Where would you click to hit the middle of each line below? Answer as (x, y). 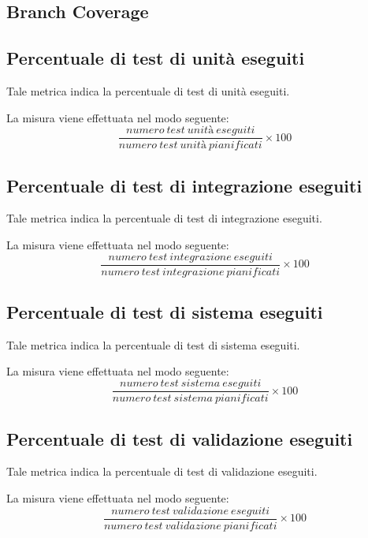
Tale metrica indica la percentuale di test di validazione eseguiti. (162, 471)
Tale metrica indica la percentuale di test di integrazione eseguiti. (164, 218)
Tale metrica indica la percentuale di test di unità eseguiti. (148, 90)
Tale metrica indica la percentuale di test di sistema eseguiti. (153, 344)
